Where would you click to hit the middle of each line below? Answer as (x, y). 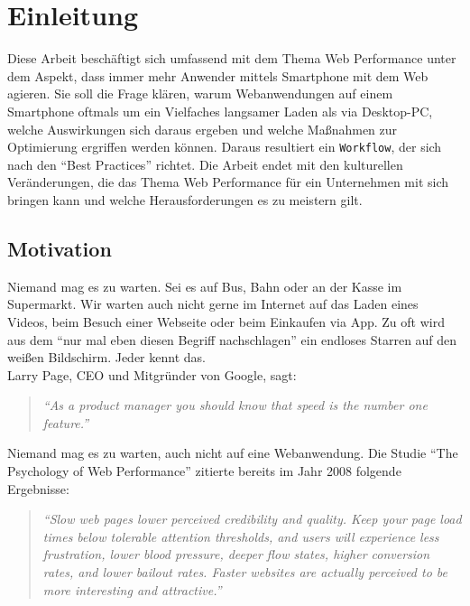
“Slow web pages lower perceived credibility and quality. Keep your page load (252, 519)
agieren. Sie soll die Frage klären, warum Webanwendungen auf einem (200, 93)
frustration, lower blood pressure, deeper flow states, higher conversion (236, 554)
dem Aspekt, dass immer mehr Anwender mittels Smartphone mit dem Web (218, 75)
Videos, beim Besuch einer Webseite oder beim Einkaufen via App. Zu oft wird (226, 321)
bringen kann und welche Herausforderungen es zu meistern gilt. (185, 199)
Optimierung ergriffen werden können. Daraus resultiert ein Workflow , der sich (225, 147)
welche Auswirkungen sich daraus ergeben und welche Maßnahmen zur (203, 129)
